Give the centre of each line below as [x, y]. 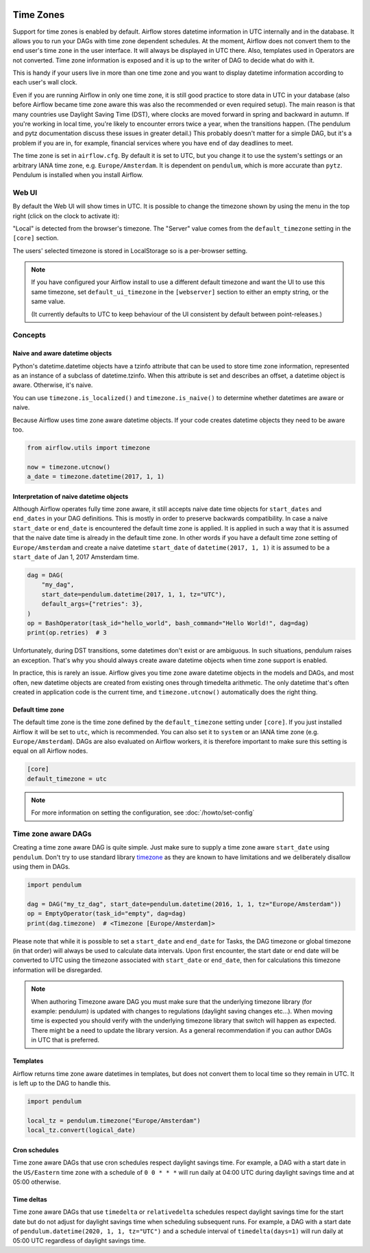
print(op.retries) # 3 [67, 633]
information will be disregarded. [58, 970]
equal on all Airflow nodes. [50, 751]
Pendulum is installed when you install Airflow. [78, 174]
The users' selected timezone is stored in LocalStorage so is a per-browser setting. [130, 250]
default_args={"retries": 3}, [92, 604]
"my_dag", [58, 585]
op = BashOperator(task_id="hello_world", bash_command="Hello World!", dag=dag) [168, 623]
